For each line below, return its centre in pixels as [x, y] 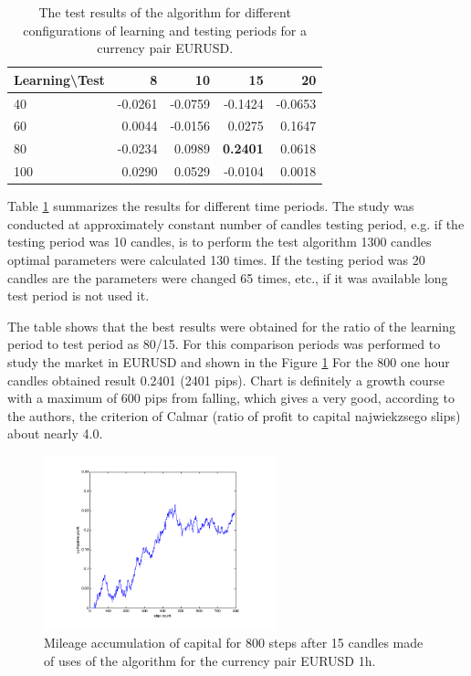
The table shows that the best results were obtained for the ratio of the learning [231, 326]
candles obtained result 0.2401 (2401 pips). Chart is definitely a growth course [226, 380]
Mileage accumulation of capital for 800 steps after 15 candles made [234, 643]
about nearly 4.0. [55, 433]
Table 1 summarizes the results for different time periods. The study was [211, 206]
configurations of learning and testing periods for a [165, 30]
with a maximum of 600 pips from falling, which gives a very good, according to [231, 398]
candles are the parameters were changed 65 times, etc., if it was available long [228, 277]
